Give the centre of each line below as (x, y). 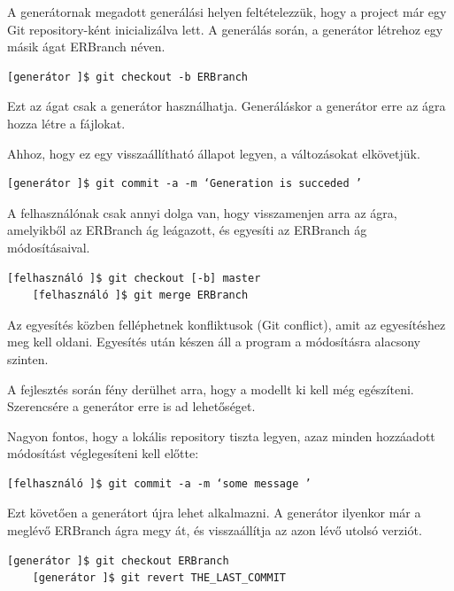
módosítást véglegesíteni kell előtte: (103, 453)
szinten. (28, 358)
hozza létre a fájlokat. (66, 123)
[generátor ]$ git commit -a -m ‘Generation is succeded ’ (185, 184)
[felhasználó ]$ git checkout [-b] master (134, 278)
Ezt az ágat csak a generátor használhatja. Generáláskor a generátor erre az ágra (227, 106)
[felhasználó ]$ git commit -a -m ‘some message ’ (159, 483)
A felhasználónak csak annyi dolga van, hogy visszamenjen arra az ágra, (202, 212)
